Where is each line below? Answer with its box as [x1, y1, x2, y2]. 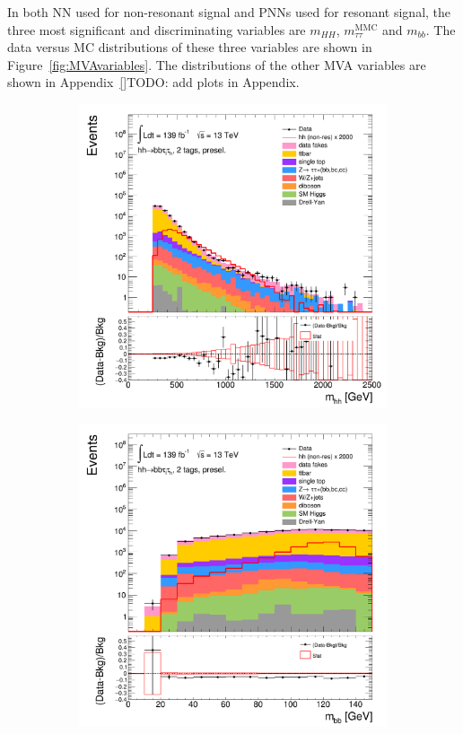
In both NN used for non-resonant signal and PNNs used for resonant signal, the [7, 3, 451, 21]
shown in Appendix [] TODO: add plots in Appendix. [7, 73, 300, 92]
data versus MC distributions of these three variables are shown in [7, 38, 372, 57]
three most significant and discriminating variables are [7, 20, 306, 39]
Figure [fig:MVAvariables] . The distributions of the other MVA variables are [7, 55, 426, 74]
